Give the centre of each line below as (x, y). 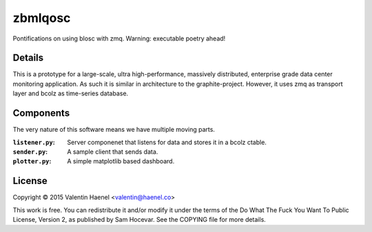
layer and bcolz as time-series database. (71, 93)
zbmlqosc (42, 18)
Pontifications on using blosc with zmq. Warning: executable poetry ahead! (119, 38)
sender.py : (30, 152)
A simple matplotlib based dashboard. (121, 161)
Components (41, 113)
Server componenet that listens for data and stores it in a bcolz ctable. (167, 142)
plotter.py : (32, 161)
